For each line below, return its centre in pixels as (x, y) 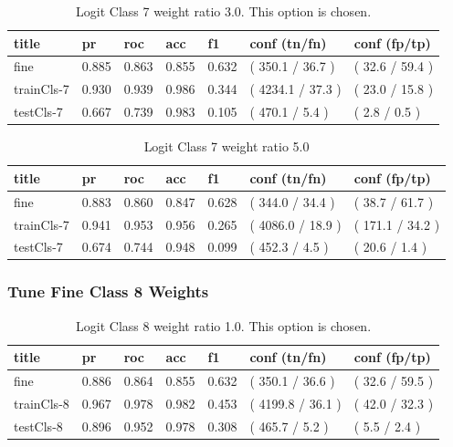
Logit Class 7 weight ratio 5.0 (226, 146)
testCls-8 (38, 426)
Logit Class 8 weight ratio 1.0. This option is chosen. (224, 325)
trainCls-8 (42, 403)
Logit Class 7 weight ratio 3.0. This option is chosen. (224, 11)
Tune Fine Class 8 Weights (108, 291)
